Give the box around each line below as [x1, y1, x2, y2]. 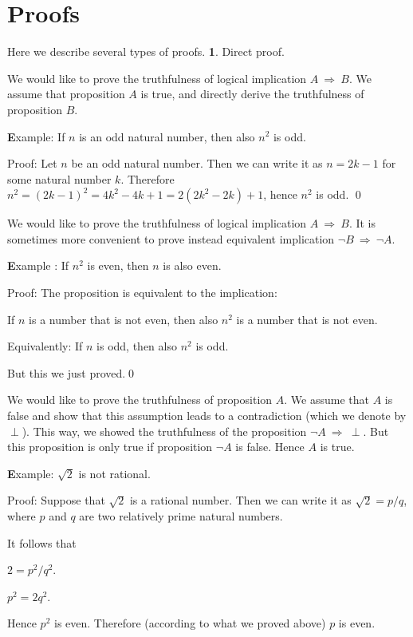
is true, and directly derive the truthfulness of [140, 85, 364, 102]
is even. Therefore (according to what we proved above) [54, 615, 326, 631]
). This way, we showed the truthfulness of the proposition [22, 422, 307, 439]
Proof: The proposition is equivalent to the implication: [7, 284, 277, 301]
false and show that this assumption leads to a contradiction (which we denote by [7, 407, 407, 424]
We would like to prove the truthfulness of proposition [7, 391, 273, 408]
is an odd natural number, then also [79, 128, 255, 144]
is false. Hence [235, 438, 305, 455]
